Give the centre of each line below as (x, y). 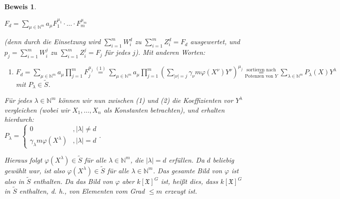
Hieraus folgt (23, 159)
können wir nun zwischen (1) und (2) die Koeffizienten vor (146, 100)
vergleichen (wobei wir (37, 109)
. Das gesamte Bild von (187, 170)
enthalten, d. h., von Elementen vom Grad (82, 191)
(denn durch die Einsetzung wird (53, 41)
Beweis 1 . (20, 6)
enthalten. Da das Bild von (73, 181)
